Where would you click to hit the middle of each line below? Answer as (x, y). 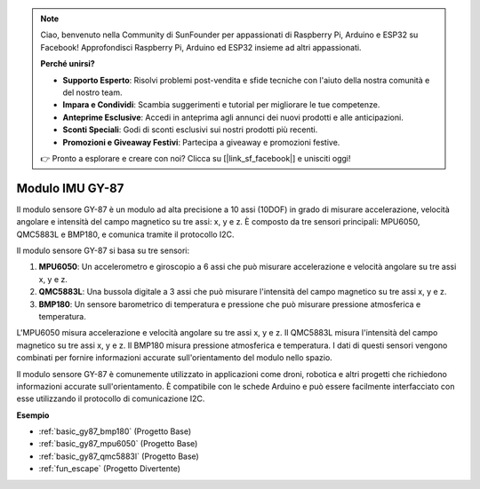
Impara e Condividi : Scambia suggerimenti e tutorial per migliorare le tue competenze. (221, 105)
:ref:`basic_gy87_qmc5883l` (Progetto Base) (119, 456)
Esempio (33, 415)
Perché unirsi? (68, 64)
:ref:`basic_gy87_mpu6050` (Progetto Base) (118, 444)
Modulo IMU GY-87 (70, 188)
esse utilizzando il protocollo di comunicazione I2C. (111, 398)
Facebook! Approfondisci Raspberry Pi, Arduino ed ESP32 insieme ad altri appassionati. (201, 47)
